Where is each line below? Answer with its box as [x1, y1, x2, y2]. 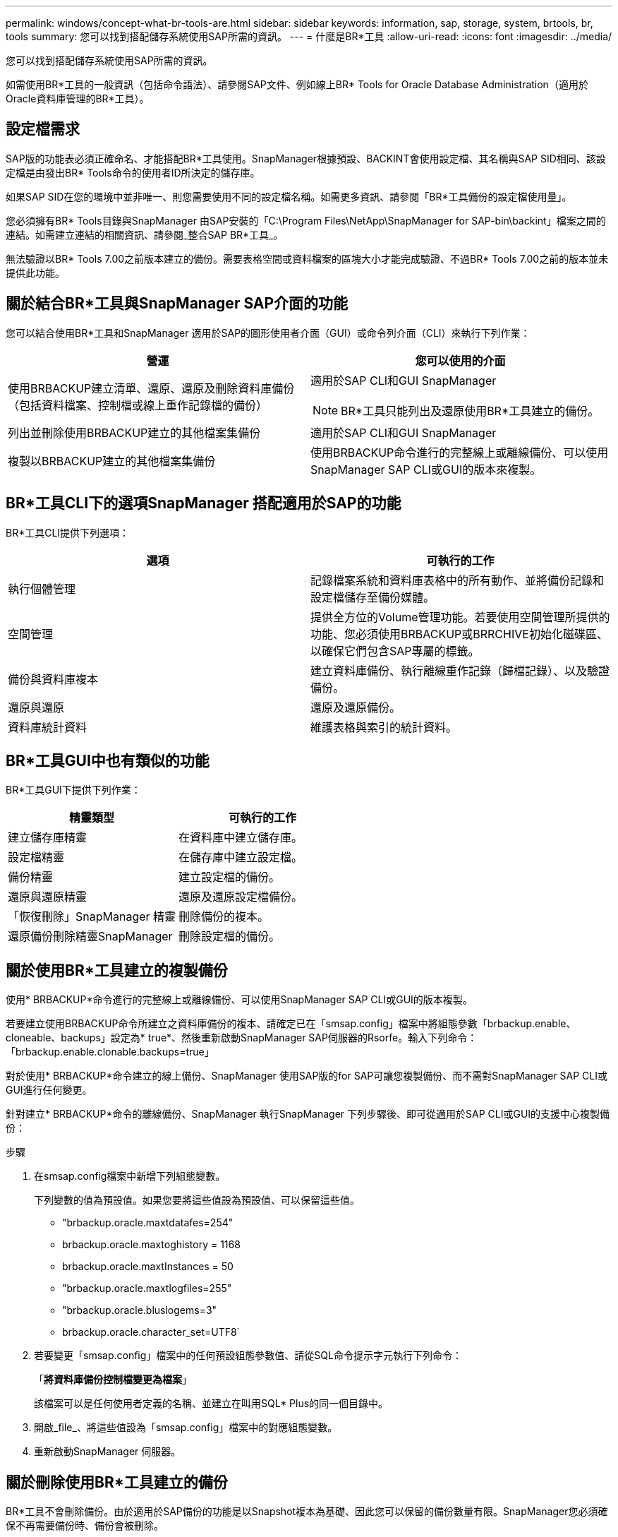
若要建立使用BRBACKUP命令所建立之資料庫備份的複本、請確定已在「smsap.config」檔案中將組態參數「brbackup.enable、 [6, 1017, 576, 1030]
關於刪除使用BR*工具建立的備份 [6, 1473, 228, 1491]
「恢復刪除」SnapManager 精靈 [8, 909, 176, 924]
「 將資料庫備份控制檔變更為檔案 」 [34, 1373, 192, 1386]
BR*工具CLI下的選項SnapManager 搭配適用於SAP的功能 [6, 494, 401, 513]
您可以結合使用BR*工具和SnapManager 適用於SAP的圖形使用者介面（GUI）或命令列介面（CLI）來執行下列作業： [6, 326, 531, 339]
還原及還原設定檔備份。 [178, 890, 303, 904]
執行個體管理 [8, 581, 76, 596]
